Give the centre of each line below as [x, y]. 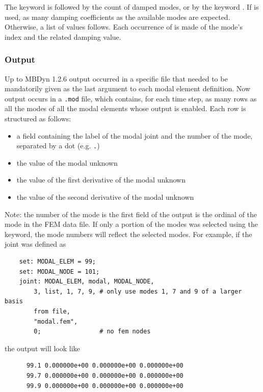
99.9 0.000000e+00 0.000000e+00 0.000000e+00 [105, 386]
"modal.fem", [56, 321]
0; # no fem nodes [92, 332]
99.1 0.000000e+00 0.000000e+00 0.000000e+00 [105, 366]
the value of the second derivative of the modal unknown [105, 197]
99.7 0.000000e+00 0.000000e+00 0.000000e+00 [105, 375]
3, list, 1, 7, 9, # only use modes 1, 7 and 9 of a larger [138, 291]
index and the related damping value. [63, 36]
